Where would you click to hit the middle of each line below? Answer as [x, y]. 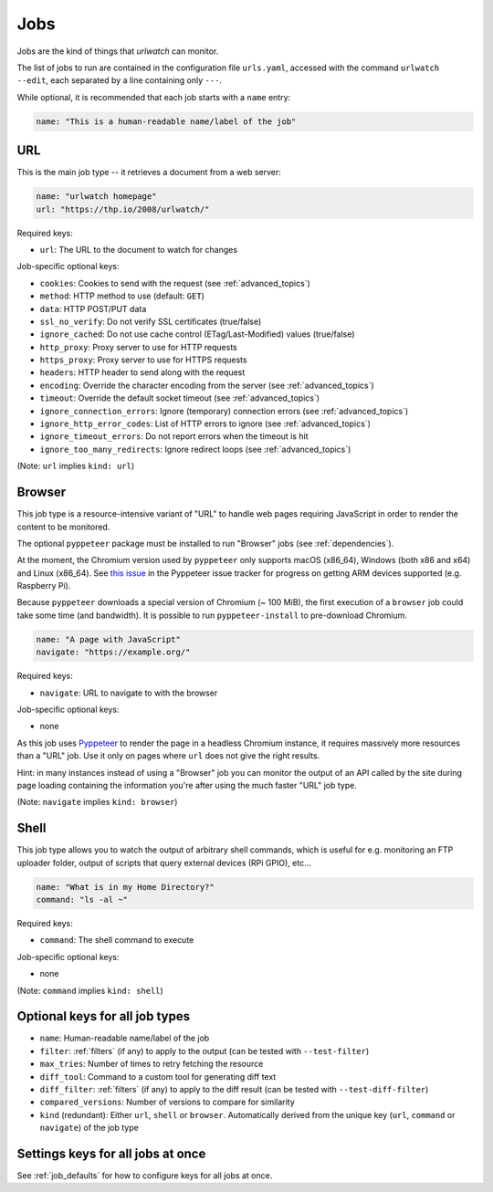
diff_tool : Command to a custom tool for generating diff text [158, 1076]
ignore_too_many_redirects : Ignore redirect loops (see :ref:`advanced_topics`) [195, 449]
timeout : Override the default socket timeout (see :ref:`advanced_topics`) [179, 398]
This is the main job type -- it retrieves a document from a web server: [149, 173]
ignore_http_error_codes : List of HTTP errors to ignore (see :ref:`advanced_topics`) [205, 423]
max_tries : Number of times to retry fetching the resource [152, 1064]
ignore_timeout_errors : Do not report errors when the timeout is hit [174, 436]
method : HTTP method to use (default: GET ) [122, 296]
